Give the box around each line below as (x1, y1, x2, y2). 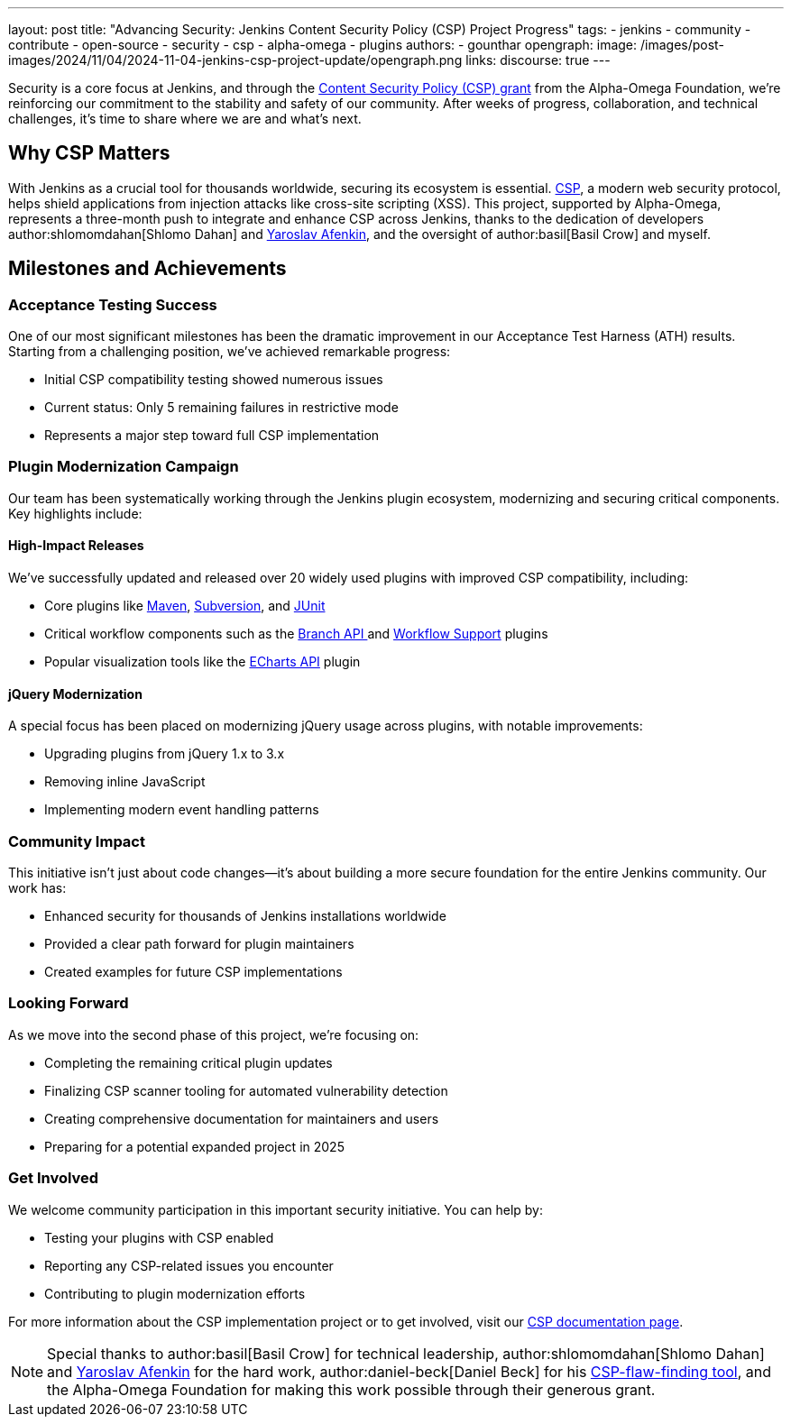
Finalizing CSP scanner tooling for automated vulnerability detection (44, 1082, 448, 1098)
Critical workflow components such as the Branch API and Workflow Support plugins (44, 626, 548, 642)
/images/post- (639, 37, 724, 52)
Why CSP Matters (8, 142, 170, 165)
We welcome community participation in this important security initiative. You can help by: (8, 1201, 544, 1217)
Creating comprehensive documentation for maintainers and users (44, 1110, 439, 1126)
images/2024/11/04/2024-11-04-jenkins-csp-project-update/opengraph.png (8, 52, 463, 68)
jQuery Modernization (8, 685, 143, 702)
